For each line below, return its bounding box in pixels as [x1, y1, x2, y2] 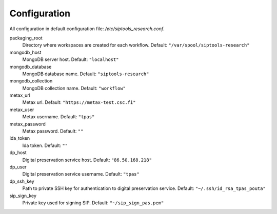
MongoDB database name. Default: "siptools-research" [22, 71, 149, 77]
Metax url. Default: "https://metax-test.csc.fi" [22, 99, 136, 105]
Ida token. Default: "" [22, 142, 68, 148]
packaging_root [9, 35, 43, 41]
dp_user [9, 164, 27, 170]
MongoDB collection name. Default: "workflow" [22, 85, 126, 91]
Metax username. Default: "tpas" [22, 114, 95, 120]
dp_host [9, 149, 27, 156]
